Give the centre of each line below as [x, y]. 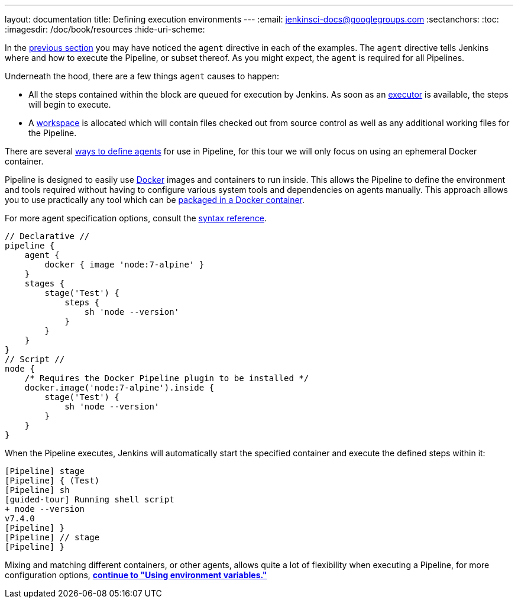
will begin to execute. [70, 104]
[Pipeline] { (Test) [52, 481]
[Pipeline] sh [37, 490]
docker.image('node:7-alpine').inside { [119, 388]
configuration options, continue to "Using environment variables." [136, 575]
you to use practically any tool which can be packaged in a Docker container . [155, 200]
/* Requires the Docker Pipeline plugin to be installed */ [167, 378]
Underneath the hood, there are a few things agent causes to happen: [142, 76]
